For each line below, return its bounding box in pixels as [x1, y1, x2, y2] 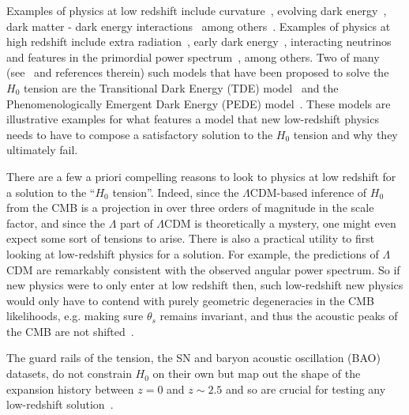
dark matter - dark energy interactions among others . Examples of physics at [6, 17, 391, 34]
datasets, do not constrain [6, 365, 132, 382]
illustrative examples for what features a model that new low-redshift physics [6, 111, 379, 127]
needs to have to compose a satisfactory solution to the [6, 126, 273, 142]
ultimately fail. [6, 141, 78, 158]
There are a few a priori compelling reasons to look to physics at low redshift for [6, 168, 396, 184]
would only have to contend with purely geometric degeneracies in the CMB [6, 292, 374, 308]
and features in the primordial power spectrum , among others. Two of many [6, 48, 380, 65]
